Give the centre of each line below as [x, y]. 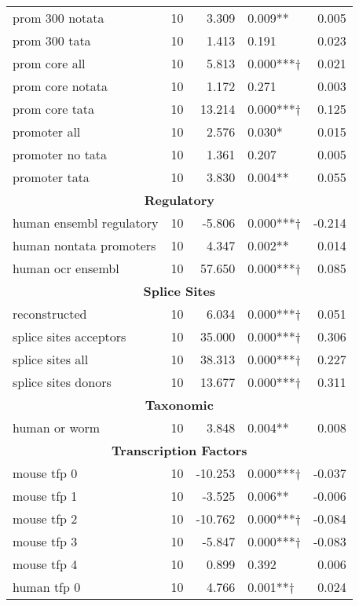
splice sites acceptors [70, 336]
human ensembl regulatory [86, 223]
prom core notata [60, 86]
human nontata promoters [84, 245]
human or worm [57, 427]
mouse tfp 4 [45, 564]
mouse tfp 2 [45, 518]
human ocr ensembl [66, 268]
